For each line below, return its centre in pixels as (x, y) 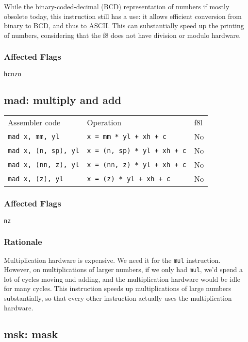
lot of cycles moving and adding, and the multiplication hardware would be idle (122, 279)
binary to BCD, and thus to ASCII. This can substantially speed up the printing (124, 26)
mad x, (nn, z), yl (44, 164)
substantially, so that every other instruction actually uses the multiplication (118, 298)
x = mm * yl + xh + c (127, 136)
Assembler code (34, 122)
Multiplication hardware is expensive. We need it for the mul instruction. (112, 260)
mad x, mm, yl (34, 136)
